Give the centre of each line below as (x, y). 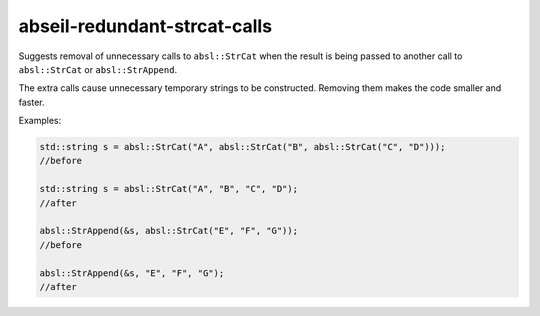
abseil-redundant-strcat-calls (145, 26)
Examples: (40, 121)
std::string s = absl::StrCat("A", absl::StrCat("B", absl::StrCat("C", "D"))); (242, 147)
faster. (31, 102)
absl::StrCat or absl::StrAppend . (98, 69)
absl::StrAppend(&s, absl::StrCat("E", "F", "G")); (169, 231)
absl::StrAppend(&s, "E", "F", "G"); (132, 273)
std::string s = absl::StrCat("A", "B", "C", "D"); (169, 189)
